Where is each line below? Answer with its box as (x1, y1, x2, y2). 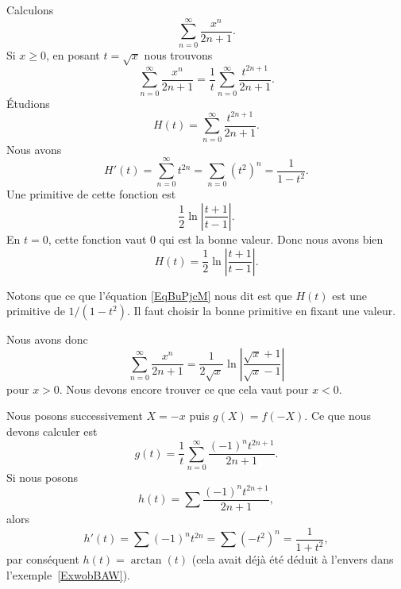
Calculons (6, 2, 54, 17)
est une (332, 287, 367, 303)
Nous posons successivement (6, 407, 143, 424)
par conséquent (6, 551, 79, 567)
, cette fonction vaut (48, 230, 147, 247)
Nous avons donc (6, 331, 88, 348)
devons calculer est (6, 422, 98, 439)
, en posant (46, 46, 100, 63)
